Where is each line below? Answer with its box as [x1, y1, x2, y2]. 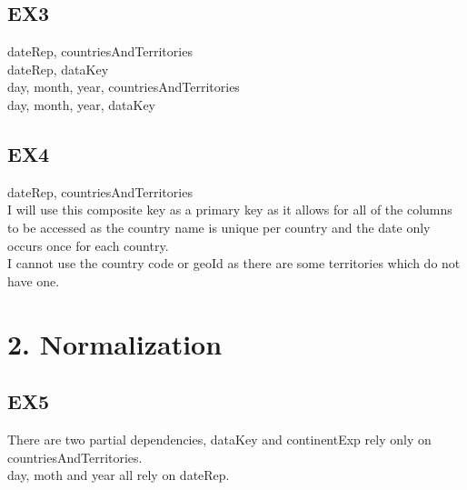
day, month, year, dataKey [7, 95, 156, 114]
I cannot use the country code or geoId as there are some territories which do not [7, 254, 461, 273]
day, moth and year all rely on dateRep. [7, 465, 230, 485]
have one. [7, 271, 60, 290]
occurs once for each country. [7, 235, 169, 255]
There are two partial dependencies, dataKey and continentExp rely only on [7, 429, 432, 448]
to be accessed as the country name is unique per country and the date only [7, 217, 431, 236]
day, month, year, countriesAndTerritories [7, 77, 240, 96]
